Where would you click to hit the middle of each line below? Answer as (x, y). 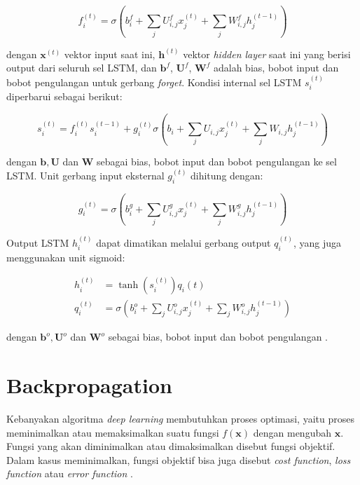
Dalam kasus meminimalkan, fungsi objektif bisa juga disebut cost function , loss (179, 459)
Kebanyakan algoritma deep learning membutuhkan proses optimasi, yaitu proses (180, 418)
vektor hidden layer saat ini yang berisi (267, 54)
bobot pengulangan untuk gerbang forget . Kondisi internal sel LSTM (154, 82)
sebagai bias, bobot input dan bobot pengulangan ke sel (217, 162)
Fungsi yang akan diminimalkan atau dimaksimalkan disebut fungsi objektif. (171, 446)
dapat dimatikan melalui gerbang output (184, 242)
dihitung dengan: (227, 176)
